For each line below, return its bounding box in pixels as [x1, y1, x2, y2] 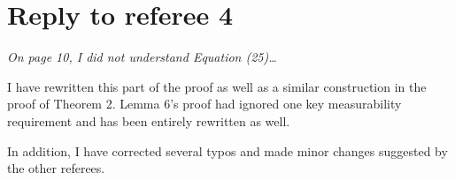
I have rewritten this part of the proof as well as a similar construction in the [7, 77, 427, 95]
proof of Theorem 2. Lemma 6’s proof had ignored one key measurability [7, 94, 402, 113]
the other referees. [7, 159, 105, 177]
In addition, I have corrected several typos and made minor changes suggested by [7, 141, 448, 160]
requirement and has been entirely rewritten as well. [7, 111, 290, 130]
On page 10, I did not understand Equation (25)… [7, 48, 277, 66]
